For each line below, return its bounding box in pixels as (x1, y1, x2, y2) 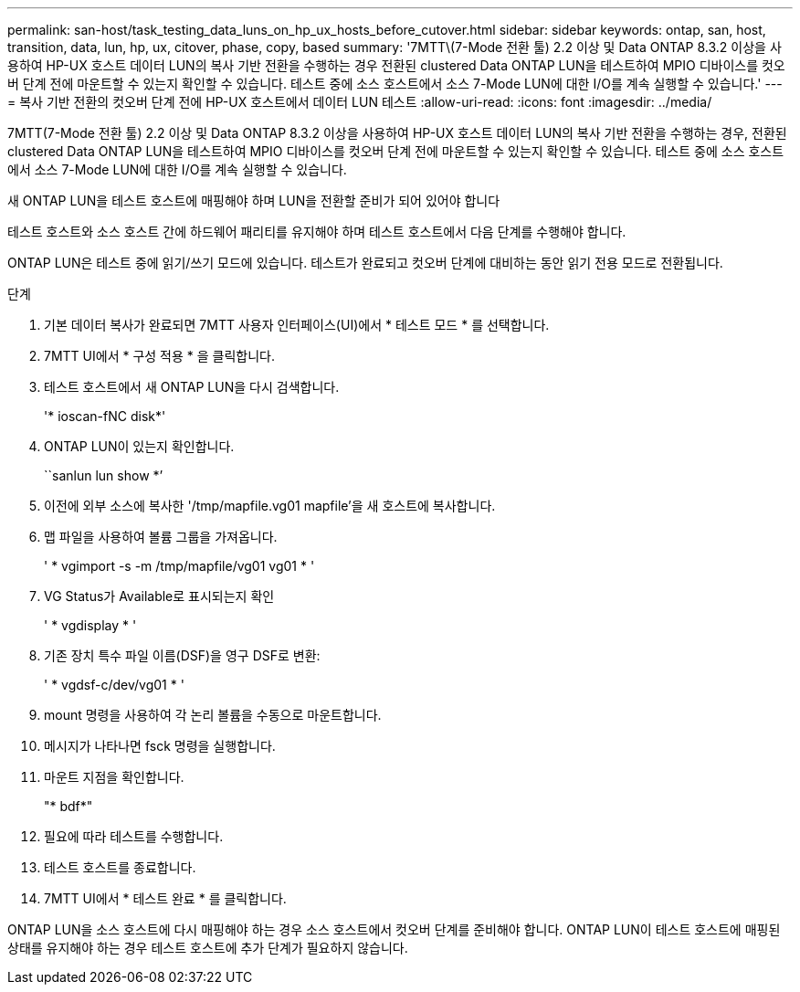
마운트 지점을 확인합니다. (44, 769, 184, 785)
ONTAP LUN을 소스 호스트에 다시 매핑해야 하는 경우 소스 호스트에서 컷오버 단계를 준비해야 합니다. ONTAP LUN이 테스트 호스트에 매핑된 (7, 922, 781, 937)
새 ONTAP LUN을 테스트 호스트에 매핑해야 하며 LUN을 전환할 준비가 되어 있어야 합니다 (7, 193, 500, 208)
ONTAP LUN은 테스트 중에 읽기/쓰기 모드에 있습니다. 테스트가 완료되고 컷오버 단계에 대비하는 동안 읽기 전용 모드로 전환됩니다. (7, 255, 723, 270)
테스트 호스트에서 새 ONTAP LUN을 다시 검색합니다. (44, 379, 340, 395)
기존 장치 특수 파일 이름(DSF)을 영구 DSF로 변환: (44, 648, 321, 663)
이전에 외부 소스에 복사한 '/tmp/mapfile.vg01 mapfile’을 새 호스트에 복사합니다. (44, 498, 496, 513)
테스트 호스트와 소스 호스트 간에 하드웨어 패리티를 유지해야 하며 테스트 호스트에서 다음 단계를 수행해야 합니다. (7, 224, 626, 239)
